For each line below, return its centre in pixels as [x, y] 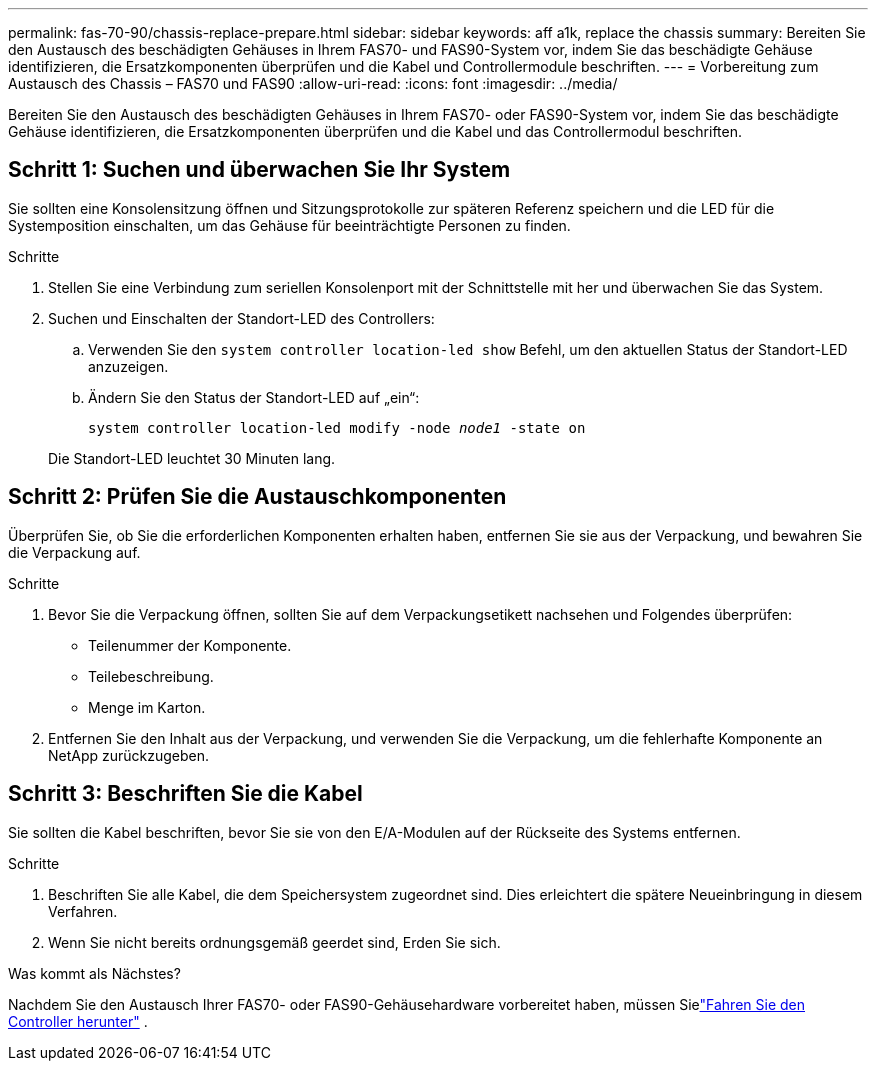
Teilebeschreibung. [151, 676]
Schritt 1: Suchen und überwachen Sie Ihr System [259, 170]
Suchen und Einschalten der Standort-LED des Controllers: [241, 318]
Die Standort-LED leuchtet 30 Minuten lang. [192, 458]
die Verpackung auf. [74, 552]
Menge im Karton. [147, 707]
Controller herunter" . [78, 1021]
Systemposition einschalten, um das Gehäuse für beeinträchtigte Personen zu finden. [289, 225]
